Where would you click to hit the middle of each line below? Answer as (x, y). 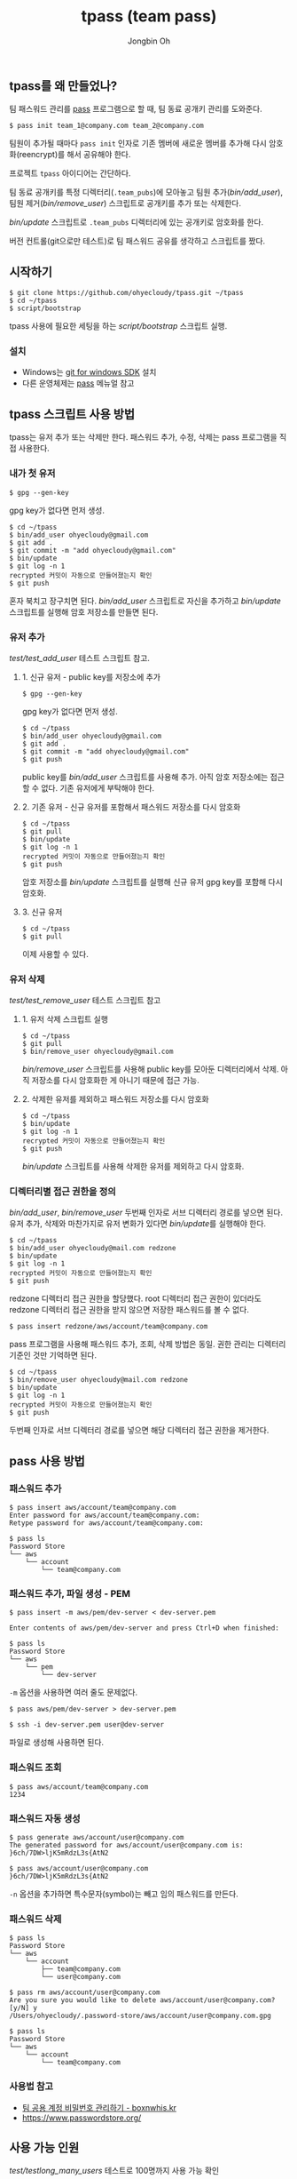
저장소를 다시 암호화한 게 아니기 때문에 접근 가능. (115, 1081)
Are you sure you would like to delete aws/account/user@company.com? (142, 2000)
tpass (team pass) (149, 16)
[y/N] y (23, 2008)
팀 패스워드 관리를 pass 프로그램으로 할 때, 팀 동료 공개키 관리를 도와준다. (136, 109)
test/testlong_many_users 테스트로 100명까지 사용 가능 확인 (114, 2171)
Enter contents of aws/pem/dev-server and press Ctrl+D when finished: (144, 1628)
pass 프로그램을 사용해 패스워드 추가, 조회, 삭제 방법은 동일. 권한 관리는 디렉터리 (148, 1345)
